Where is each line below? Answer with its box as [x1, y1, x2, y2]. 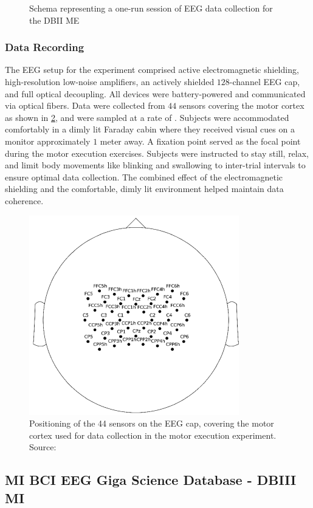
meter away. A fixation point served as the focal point [100, 134, 301, 147]
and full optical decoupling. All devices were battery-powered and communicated [5, 87, 306, 100]
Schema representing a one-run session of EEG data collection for [29, 2, 273, 14]
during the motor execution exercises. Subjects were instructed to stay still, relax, [5, 146, 309, 159]
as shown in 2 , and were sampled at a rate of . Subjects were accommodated [5, 111, 289, 123]
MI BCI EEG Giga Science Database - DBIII [5, 470, 297, 489]
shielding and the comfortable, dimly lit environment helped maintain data [5, 182, 284, 195]
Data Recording [5, 39, 84, 55]
